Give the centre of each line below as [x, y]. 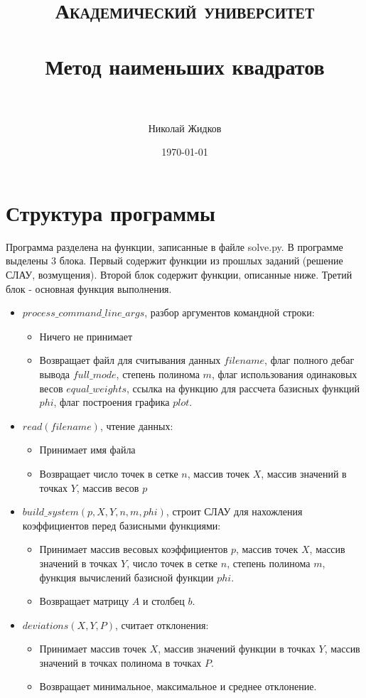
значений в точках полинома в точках [120, 662]
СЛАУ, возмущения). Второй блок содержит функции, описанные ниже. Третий [179, 274]
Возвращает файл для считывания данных [130, 360]
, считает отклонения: [162, 624]
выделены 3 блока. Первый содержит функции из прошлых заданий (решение [174, 261]
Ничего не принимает [86, 336]
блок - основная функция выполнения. [89, 288]
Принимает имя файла [87, 450]
